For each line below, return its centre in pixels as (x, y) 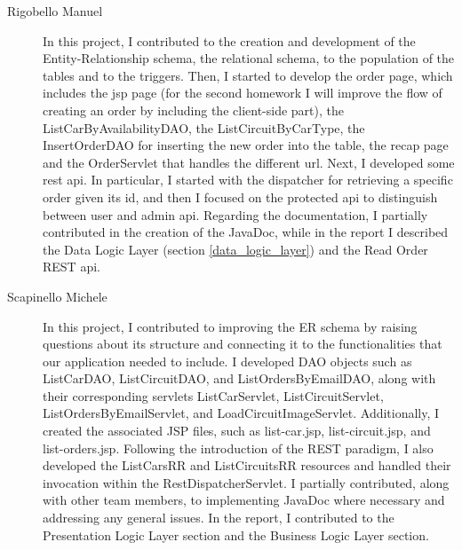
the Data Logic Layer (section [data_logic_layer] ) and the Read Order (235, 249)
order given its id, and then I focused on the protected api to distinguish (240, 196)
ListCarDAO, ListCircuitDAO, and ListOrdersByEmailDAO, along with (239, 378)
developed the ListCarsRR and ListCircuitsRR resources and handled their (247, 465)
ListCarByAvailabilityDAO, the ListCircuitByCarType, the (204, 127)
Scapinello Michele (57, 296)
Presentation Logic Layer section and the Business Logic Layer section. (236, 534)
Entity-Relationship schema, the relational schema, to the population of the (249, 58)
